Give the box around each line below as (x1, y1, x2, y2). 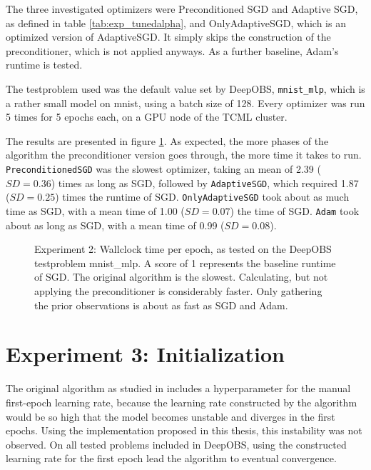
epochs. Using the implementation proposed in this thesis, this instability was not (6, 423, 362, 438)
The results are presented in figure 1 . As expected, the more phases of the (6, 133, 329, 148)
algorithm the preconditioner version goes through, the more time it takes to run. (6, 147, 362, 162)
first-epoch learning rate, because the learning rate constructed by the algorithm (6, 394, 357, 409)
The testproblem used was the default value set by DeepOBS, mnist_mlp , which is (6, 81, 365, 96)
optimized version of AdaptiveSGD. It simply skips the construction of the (6, 29, 331, 44)
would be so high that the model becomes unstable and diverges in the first (6, 409, 335, 424)
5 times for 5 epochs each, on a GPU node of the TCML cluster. (6, 109, 288, 124)
